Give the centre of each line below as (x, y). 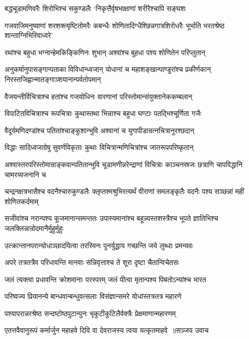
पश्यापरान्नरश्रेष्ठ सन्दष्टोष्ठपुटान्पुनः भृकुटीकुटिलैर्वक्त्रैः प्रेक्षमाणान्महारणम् (90, 313)
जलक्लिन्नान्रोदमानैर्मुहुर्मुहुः (34, 228)
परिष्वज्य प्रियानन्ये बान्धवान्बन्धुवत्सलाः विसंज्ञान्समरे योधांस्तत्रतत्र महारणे (93, 296)
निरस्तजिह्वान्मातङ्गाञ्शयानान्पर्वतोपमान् (53, 79)
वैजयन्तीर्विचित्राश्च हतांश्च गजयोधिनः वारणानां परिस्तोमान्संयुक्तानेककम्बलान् (98, 96)
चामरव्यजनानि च (26, 174)
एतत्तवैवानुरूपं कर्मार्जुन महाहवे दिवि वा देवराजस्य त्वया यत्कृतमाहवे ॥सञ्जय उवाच (107, 330)
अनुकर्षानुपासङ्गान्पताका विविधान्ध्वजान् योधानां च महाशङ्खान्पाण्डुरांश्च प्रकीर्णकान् (108, 69)
